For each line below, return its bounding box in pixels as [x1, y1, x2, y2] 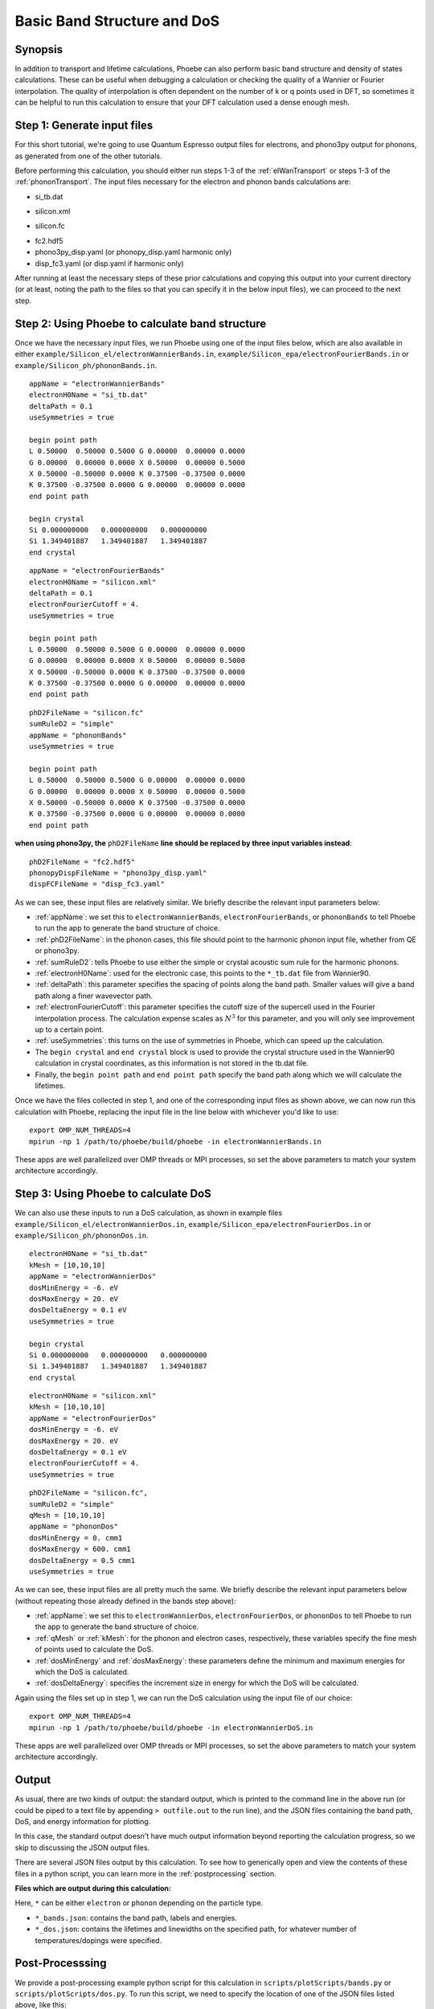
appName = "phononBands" [29, 730, 127, 739]
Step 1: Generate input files [14, 119, 154, 133]
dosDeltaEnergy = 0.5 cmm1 [29, 1556, 136, 1565]
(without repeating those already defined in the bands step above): [14, 1596, 236, 1606]
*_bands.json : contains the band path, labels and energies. [35, 1913, 237, 1922]
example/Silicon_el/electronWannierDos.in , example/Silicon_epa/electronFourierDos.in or [14, 1219, 371, 1229]
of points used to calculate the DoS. [35, 1644, 154, 1655]
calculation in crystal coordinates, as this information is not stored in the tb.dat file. [35, 1058, 309, 1068]
